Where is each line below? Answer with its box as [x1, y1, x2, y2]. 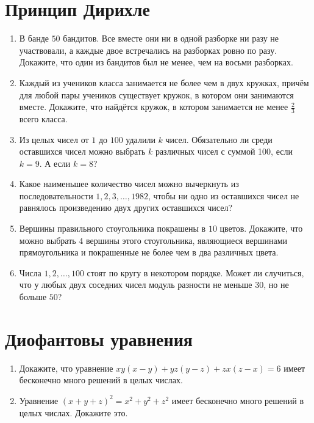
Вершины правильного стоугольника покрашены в [19, 222, 206, 235]
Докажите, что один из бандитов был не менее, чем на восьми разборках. [19, 56, 293, 68]
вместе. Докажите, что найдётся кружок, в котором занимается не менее [19, 100, 288, 113]
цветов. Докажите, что [219, 222, 303, 235]
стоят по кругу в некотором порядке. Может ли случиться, [87, 266, 304, 279]
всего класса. [19, 112, 68, 125]
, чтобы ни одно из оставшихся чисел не [148, 189, 299, 202]
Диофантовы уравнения [5, 326, 193, 351]
